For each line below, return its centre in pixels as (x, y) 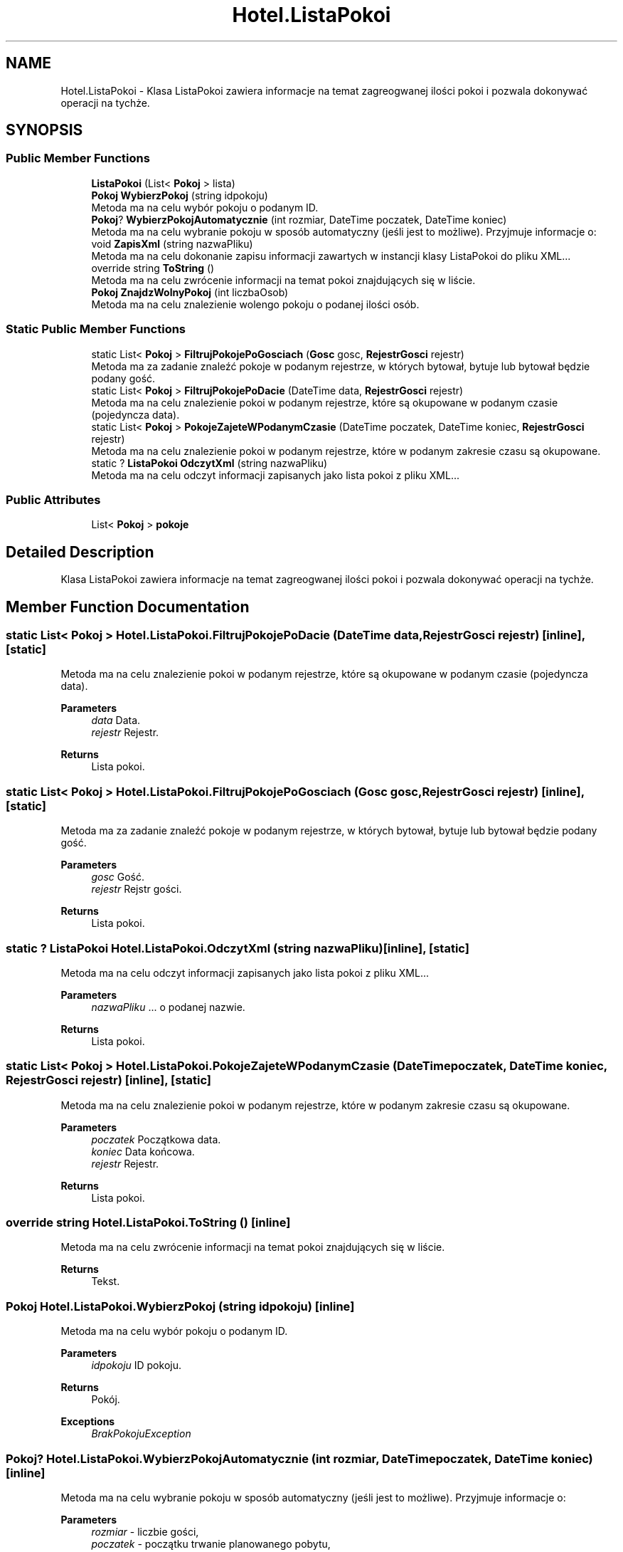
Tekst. (106, 1281)
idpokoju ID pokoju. (136, 1365)
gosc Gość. (118, 877)
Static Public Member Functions (96, 329)
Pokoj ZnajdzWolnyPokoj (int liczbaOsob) (190, 292)
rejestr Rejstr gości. (137, 889)
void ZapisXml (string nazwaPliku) (172, 243)
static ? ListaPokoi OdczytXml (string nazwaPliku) (209, 463)
